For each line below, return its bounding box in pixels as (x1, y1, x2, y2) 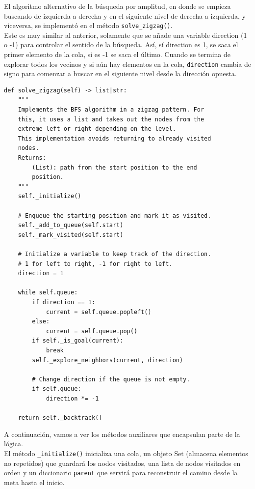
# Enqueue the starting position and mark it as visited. (18, 212, 211, 219)
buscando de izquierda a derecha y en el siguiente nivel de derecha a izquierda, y (4, 10, 246, 21)
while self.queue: (18, 289, 78, 296)
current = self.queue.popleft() (46, 308, 152, 316)
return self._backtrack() (18, 414, 102, 422)
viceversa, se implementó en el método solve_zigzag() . (4, 20, 173, 30)
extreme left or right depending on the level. (18, 125, 176, 133)
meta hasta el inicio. (4, 477, 65, 487)
